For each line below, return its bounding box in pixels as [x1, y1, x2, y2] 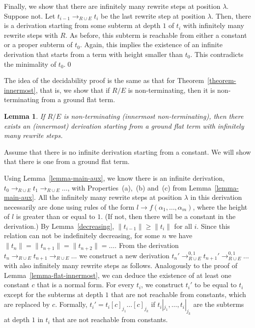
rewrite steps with [4, 29, 58, 40]
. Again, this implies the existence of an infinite [80, 39, 223, 50]
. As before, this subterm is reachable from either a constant [65, 29, 247, 40]
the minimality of [4, 58, 57, 69]
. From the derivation [114, 240, 179, 250]
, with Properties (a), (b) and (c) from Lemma [67, 182, 211, 192]
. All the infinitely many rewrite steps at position [34, 192, 182, 202]
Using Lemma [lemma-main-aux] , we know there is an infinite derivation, [4, 172, 225, 183]
